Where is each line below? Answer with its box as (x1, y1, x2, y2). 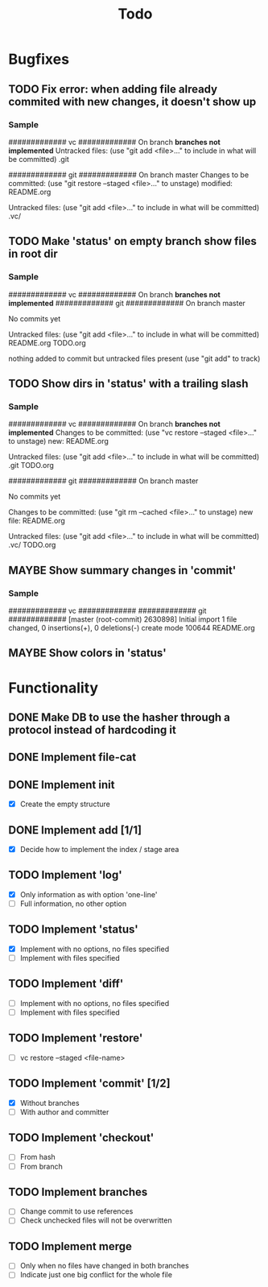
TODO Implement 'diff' (8, 977, 124, 991)
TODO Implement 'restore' (8, 1032, 143, 1045)
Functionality (8, 678, 99, 697)
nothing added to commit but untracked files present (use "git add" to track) (8, 354, 261, 363)
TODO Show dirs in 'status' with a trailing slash (8, 376, 249, 391)
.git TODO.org (8, 461, 55, 470)
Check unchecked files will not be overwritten (19, 1215, 172, 1225)
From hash (19, 1153, 56, 1162)
